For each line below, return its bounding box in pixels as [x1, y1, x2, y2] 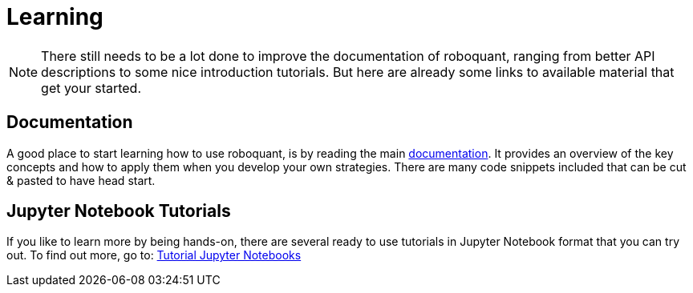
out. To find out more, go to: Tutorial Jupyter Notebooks [6, 248, 302, 263]
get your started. [41, 79, 142, 96]
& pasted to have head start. [6, 173, 156, 187]
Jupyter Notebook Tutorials [6, 201, 231, 222]
